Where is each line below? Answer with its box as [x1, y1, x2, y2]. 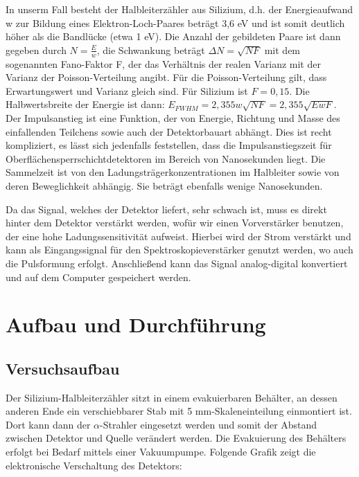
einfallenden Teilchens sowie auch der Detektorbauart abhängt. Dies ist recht [6, 124, 332, 138]
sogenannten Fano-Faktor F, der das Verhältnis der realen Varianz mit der [6, 56, 321, 71]
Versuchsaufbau [6, 357, 120, 379]
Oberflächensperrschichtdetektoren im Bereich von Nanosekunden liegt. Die [6, 151, 326, 165]
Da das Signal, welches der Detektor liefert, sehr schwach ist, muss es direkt [6, 201, 327, 216]
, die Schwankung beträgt [96, 42, 205, 57]
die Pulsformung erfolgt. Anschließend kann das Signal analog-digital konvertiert [6, 255, 348, 270]
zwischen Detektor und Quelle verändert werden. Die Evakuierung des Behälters [6, 431, 347, 445]
